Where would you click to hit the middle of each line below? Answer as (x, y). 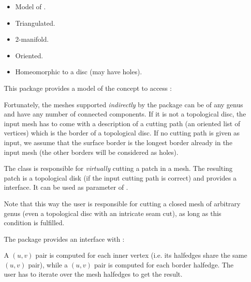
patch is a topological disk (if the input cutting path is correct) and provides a (120, 177)
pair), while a (48, 264)
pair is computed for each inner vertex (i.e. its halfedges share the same (141, 255)
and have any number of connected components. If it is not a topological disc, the (125, 114)
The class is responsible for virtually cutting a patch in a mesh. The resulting (118, 168)
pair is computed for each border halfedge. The (164, 264)
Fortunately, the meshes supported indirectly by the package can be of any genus (124, 104)
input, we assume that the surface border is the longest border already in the (118, 142)
